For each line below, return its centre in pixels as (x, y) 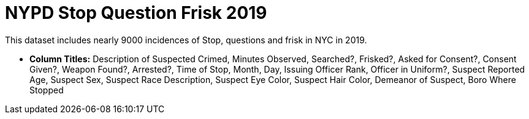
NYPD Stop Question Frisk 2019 (136, 13)
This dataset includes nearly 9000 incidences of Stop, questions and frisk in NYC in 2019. (186, 40)
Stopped (47, 90)
